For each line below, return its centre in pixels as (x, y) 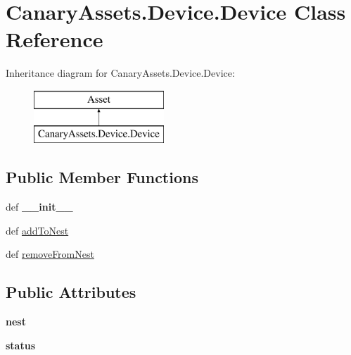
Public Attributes (71, 292)
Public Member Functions (102, 177)
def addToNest (37, 230)
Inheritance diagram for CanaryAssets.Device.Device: (120, 73)
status (20, 345)
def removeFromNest (50, 254)
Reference (55, 39)
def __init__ (39, 207)
